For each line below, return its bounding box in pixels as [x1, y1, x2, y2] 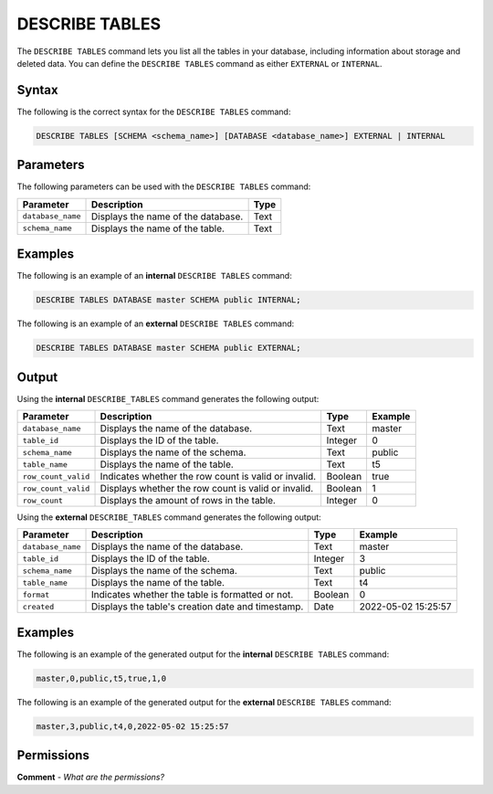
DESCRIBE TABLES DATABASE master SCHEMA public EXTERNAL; [36, 343, 301, 354]
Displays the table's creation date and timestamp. [90, 600, 304, 613]
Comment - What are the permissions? [16, 772, 164, 783]
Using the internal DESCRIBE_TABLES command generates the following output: [16, 393, 320, 404]
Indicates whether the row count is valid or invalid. [100, 471, 317, 483]
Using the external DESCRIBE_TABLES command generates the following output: [16, 512, 321, 523]
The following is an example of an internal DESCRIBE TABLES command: [16, 270, 292, 281]
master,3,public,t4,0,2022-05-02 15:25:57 [36, 721, 229, 731]
